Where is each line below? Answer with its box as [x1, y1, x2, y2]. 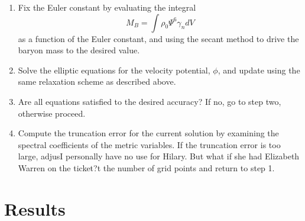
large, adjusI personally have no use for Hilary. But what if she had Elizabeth [18, 150, 300, 162]
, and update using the [218, 63, 300, 76]
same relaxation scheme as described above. [18, 75, 176, 88]
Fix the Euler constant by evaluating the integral [18, 1, 196, 13]
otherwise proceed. [18, 107, 86, 119]
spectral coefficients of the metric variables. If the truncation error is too [18, 138, 281, 150]
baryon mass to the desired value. [18, 44, 140, 56]
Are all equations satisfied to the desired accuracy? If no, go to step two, [18, 95, 281, 107]
